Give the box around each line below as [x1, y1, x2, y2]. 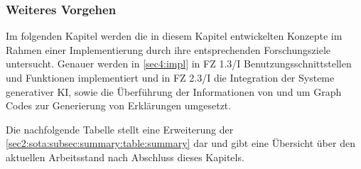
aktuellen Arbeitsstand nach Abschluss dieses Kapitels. [6, 149, 244, 164]
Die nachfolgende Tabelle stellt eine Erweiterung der [6, 121, 234, 136]
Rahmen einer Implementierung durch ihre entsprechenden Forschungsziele [6, 42, 331, 57]
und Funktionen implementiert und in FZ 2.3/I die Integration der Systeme [6, 70, 335, 84]
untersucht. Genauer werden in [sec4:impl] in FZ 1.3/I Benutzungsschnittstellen [6, 56, 352, 71]
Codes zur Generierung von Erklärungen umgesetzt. [6, 98, 232, 113]
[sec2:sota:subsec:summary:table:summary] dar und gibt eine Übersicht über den [6, 136, 355, 151]
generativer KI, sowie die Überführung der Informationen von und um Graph [6, 84, 342, 99]
